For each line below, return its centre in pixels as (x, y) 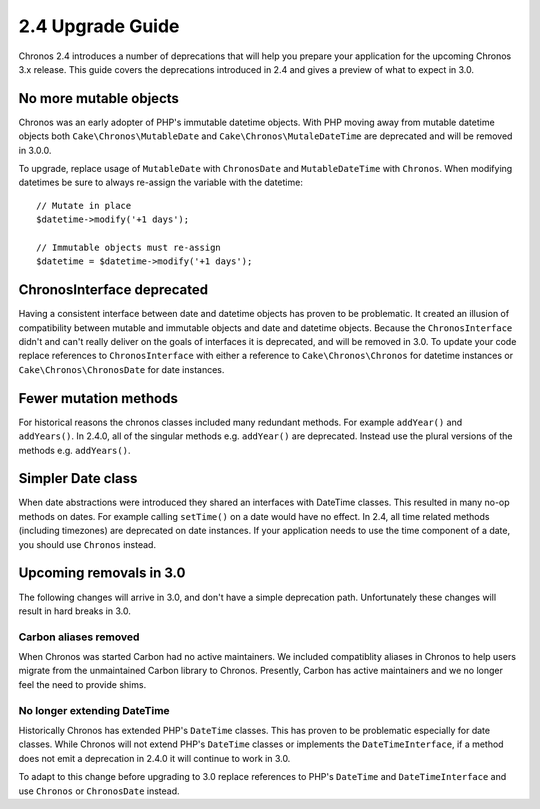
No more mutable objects (99, 98)
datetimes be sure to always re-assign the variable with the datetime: (161, 182)
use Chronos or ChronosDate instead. (99, 791)
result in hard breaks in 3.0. (75, 611)
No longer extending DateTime (94, 710)
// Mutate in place (84, 205)
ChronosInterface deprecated (113, 290)
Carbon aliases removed (79, 637)
